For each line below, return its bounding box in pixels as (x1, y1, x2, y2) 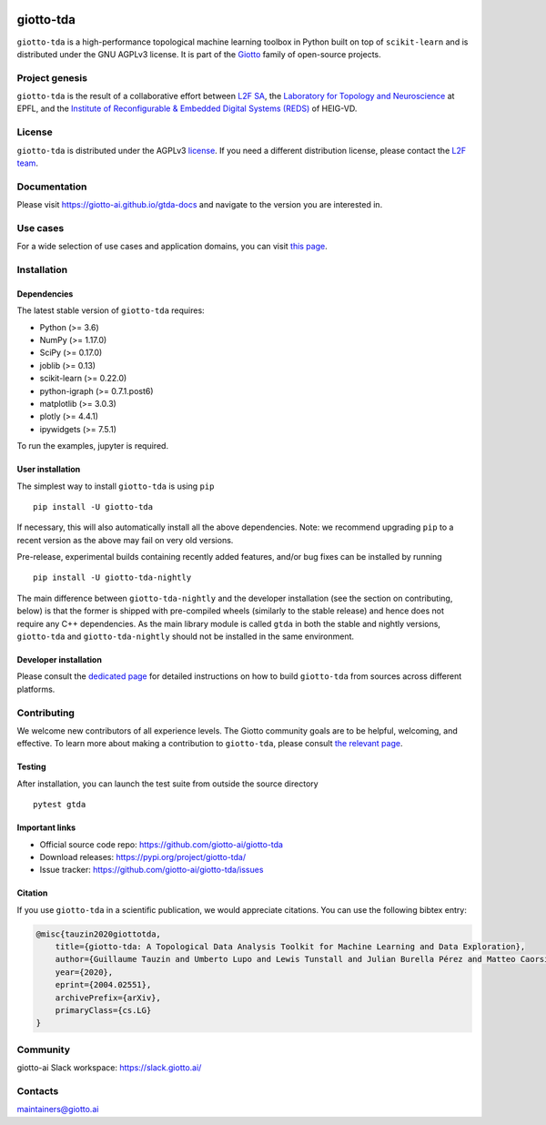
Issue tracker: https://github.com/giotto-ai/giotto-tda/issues (39, 865, 264, 876)
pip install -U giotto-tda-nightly (33, 573, 192, 583)
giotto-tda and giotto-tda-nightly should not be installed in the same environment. (16, 631, 355, 642)
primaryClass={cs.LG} (55, 1006, 152, 1015)
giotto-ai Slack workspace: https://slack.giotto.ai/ (16, 1062, 202, 1073)
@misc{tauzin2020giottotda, (35, 928, 161, 939)
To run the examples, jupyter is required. (16, 441, 168, 451)
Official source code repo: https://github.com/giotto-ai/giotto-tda (39, 838, 284, 850)
